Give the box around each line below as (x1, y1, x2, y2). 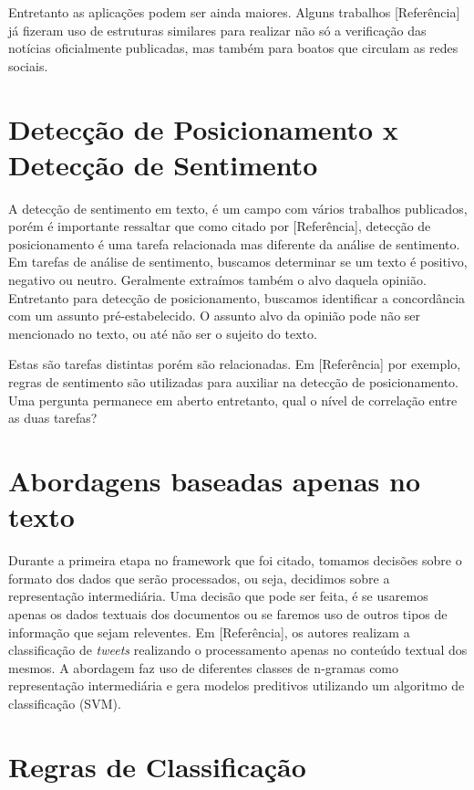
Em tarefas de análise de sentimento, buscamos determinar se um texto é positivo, (8, 252, 468, 271)
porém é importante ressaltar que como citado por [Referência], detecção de (8, 216, 431, 236)
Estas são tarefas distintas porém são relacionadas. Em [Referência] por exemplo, (8, 354, 461, 374)
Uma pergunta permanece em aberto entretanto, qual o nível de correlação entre (8, 390, 458, 409)
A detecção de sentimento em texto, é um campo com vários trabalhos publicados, (8, 198, 468, 217)
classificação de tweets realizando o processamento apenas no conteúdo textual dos (8, 640, 468, 659)
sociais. (8, 56, 48, 75)
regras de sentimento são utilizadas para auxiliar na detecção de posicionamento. (8, 373, 459, 392)
